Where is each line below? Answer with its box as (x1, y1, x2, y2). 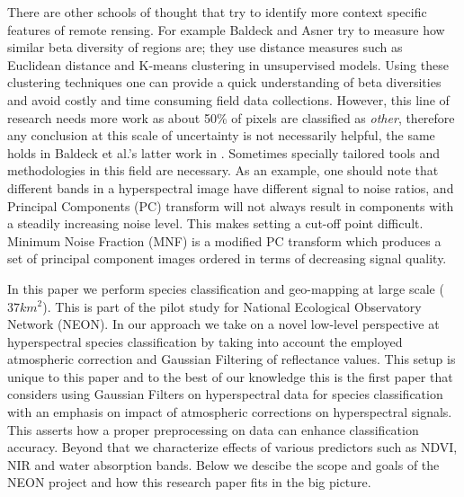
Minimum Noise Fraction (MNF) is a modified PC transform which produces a (7, 231, 442, 250)
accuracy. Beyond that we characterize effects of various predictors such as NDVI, (7, 438, 458, 457)
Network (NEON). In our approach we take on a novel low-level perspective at (7, 315, 440, 333)
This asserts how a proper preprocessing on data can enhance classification (7, 420, 419, 439)
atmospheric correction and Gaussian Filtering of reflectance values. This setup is (7, 350, 456, 368)
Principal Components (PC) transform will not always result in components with (7, 196, 454, 215)
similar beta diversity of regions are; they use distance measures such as (7, 38, 403, 57)
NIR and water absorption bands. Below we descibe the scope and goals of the (7, 455, 440, 474)
